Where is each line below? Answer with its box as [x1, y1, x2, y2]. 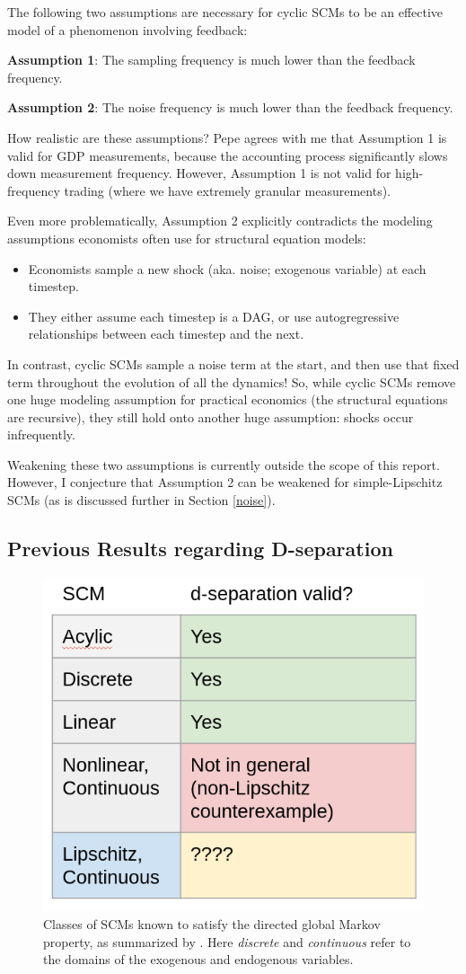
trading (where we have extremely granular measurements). [64, 181, 391, 199]
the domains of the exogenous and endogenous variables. [43, 950, 354, 969]
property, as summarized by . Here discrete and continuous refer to [43, 932, 411, 951]
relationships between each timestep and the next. [28, 324, 304, 343]
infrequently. [7, 425, 75, 444]
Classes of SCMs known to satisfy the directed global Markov [43, 915, 381, 934]
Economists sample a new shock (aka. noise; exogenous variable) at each [28, 259, 426, 278]
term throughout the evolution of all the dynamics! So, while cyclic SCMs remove [7, 372, 456, 391]
